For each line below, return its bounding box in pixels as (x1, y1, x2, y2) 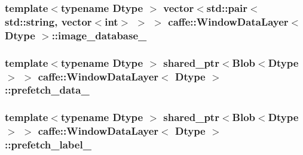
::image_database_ (51, 27, 147, 42)
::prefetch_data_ (5, 82, 90, 97)
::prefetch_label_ (5, 137, 91, 152)
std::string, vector (5, 14, 92, 29)
